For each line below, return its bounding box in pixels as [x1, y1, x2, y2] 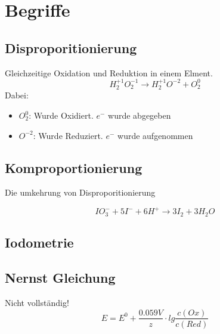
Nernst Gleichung [5, 268, 116, 287]
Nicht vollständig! [5, 296, 69, 308]
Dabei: [5, 89, 29, 101]
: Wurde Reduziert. [33, 129, 103, 141]
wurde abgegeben [108, 109, 171, 121]
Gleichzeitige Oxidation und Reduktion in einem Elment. [5, 66, 213, 79]
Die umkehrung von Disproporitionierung [5, 186, 156, 199]
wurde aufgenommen [117, 129, 193, 141]
